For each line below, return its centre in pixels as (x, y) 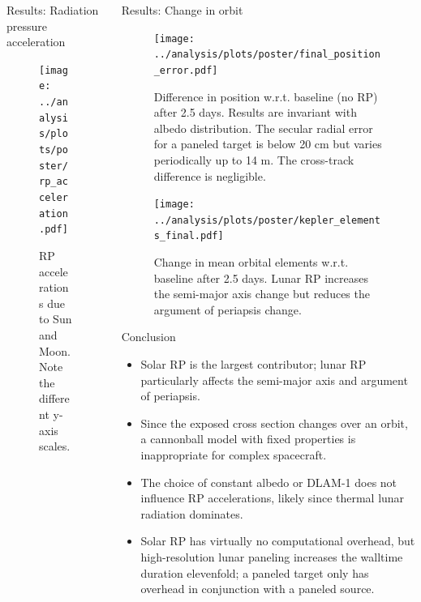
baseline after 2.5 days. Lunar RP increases (261, 278)
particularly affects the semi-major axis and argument (274, 380)
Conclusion (148, 337)
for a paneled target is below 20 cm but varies (268, 144)
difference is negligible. (210, 175)
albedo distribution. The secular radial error (263, 128)
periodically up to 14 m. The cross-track (254, 159)
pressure (27, 26)
